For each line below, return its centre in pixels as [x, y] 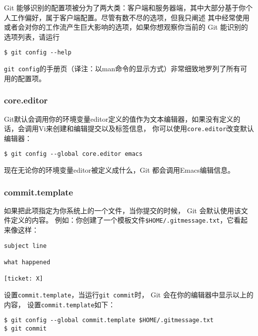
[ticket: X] [24, 279]
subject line [25, 246]
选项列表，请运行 [32, 36]
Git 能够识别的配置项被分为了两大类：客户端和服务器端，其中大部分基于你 [125, 7]
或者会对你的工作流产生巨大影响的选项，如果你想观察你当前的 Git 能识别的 [126, 27]
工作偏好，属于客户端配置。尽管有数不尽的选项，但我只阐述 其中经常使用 [130, 17]
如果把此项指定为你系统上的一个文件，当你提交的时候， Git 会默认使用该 [123, 210]
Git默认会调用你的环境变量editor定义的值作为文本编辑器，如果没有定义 [119, 119]
